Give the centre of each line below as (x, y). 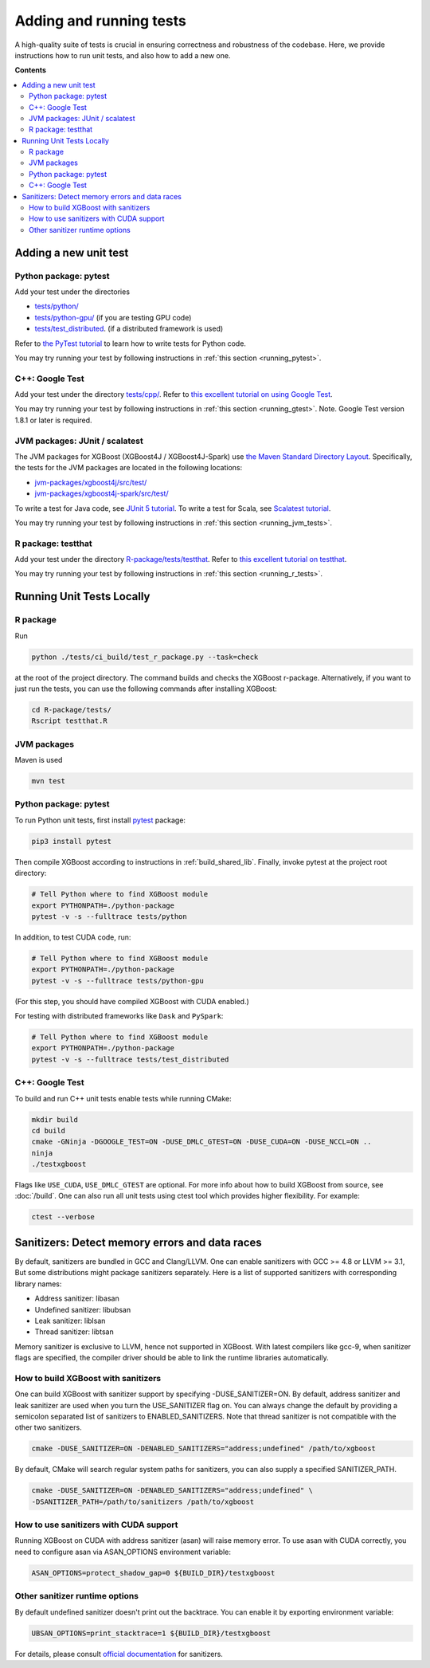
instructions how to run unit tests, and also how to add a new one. (123, 55)
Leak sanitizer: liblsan (70, 1321)
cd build (49, 1130)
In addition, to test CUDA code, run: (73, 937)
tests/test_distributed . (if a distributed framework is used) (129, 329)
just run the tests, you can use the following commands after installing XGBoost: (146, 689)
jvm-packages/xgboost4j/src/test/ (91, 482)
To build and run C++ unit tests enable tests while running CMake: (123, 1098)
